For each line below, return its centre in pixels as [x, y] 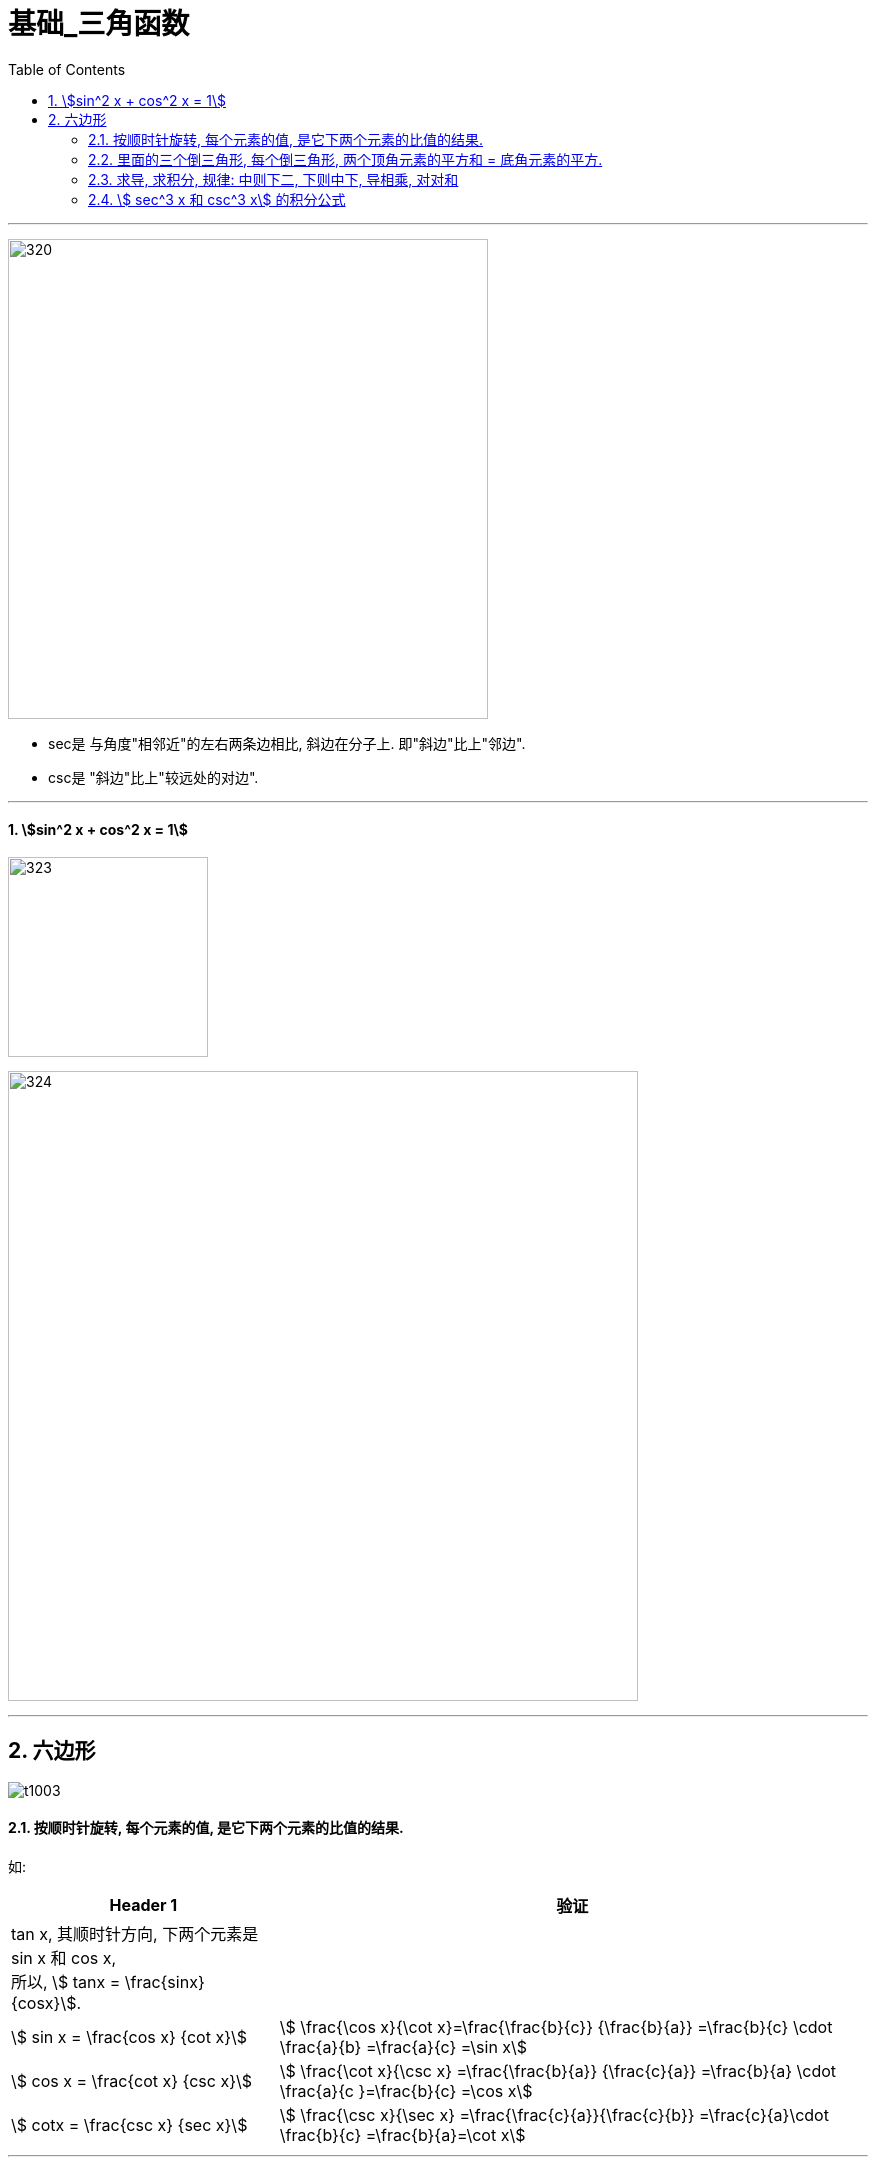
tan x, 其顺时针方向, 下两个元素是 [135, 1934]
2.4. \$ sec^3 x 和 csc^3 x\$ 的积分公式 [217, 199]
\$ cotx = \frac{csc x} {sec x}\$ [129, 2125]
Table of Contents [67, 69]
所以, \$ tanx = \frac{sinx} [108, 1982]
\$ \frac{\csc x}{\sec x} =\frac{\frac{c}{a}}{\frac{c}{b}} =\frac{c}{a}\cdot [554, 2115]
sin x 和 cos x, [64, 1958]
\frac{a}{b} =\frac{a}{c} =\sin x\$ [403, 2047]
